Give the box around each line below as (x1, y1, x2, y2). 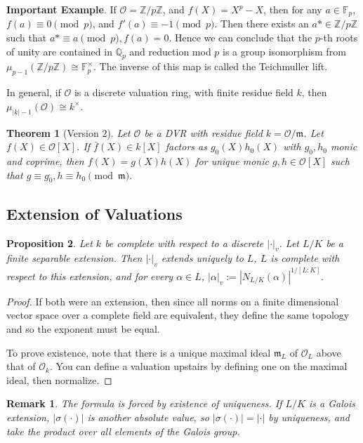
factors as (165, 139, 207, 154)
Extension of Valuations (6, 202, 183, 224)
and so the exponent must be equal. (6, 321, 160, 336)
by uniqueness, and (268, 409, 350, 424)
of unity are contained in (6, 44, 112, 58)
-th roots (319, 30, 358, 45)
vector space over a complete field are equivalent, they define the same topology (6, 308, 350, 322)
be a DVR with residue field (144, 125, 263, 140)
